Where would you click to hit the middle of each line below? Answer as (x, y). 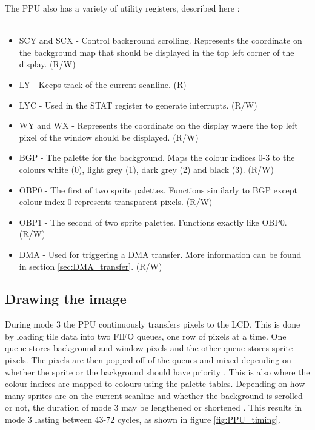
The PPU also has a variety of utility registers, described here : (122, 8)
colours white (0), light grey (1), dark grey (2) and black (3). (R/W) (146, 169)
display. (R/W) (47, 64)
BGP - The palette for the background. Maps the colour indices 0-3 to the (157, 157)
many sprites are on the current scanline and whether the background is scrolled (154, 395)
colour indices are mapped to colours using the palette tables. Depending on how (155, 384)
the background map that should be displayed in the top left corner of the (157, 52)
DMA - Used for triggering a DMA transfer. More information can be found (160, 254)
